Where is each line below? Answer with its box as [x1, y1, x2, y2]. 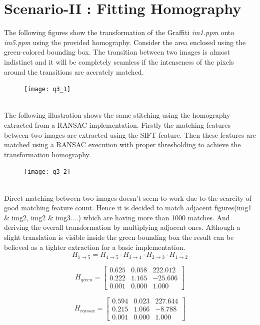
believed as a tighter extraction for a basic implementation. [4, 241, 185, 252]
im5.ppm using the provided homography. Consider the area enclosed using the [4, 37, 246, 47]
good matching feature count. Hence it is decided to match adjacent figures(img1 [4, 202, 252, 213]
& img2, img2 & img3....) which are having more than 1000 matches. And [4, 212, 230, 222]
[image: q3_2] [24, 168, 71, 176]
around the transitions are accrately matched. [4, 66, 144, 77]
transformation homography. [4, 149, 91, 159]
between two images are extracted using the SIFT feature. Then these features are [4, 129, 256, 140]
